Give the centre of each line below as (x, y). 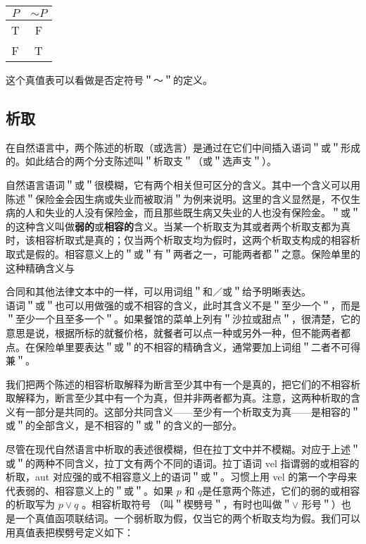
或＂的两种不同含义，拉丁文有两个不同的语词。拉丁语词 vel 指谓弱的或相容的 (183, 463)
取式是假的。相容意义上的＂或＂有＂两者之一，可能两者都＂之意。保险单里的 (183, 253)
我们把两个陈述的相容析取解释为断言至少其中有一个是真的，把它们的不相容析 (183, 384)
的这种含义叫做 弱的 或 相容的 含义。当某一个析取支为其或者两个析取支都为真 (178, 226)
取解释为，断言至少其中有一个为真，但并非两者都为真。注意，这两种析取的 (178, 398)
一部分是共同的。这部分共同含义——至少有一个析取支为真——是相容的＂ (193, 411)
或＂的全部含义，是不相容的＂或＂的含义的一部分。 (124, 425)
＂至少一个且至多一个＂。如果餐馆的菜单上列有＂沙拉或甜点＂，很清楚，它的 (183, 319)
